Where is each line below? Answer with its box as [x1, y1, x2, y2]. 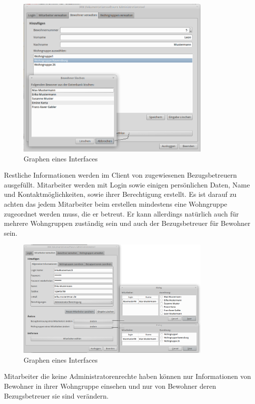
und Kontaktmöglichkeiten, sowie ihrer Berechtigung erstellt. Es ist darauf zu [4, 189, 237, 199]
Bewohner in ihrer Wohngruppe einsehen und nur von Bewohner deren [4, 381, 216, 391]
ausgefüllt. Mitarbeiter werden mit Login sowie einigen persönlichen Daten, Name [4, 179, 250, 189]
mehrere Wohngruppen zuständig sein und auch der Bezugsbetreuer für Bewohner [4, 218, 251, 228]
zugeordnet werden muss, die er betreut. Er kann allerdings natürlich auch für [4, 208, 239, 218]
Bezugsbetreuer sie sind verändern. [4, 390, 109, 401]
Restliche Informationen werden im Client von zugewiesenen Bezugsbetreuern [4, 170, 237, 180]
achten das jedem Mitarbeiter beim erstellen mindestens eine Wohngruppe [4, 198, 227, 209]
